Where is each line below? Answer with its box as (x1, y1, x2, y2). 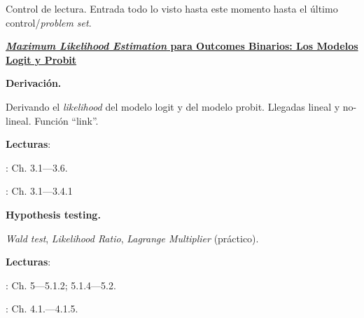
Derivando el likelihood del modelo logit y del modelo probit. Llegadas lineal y (6, 99, 340, 113)
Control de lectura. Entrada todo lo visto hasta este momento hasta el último (6, 1, 338, 15)
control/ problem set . (6, 15, 92, 29)
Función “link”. (34, 113, 99, 127)
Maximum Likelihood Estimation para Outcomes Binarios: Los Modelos (6, 39, 358, 53)
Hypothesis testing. (6, 207, 101, 221)
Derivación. (6, 76, 62, 90)
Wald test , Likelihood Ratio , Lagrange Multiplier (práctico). (6, 230, 259, 245)
